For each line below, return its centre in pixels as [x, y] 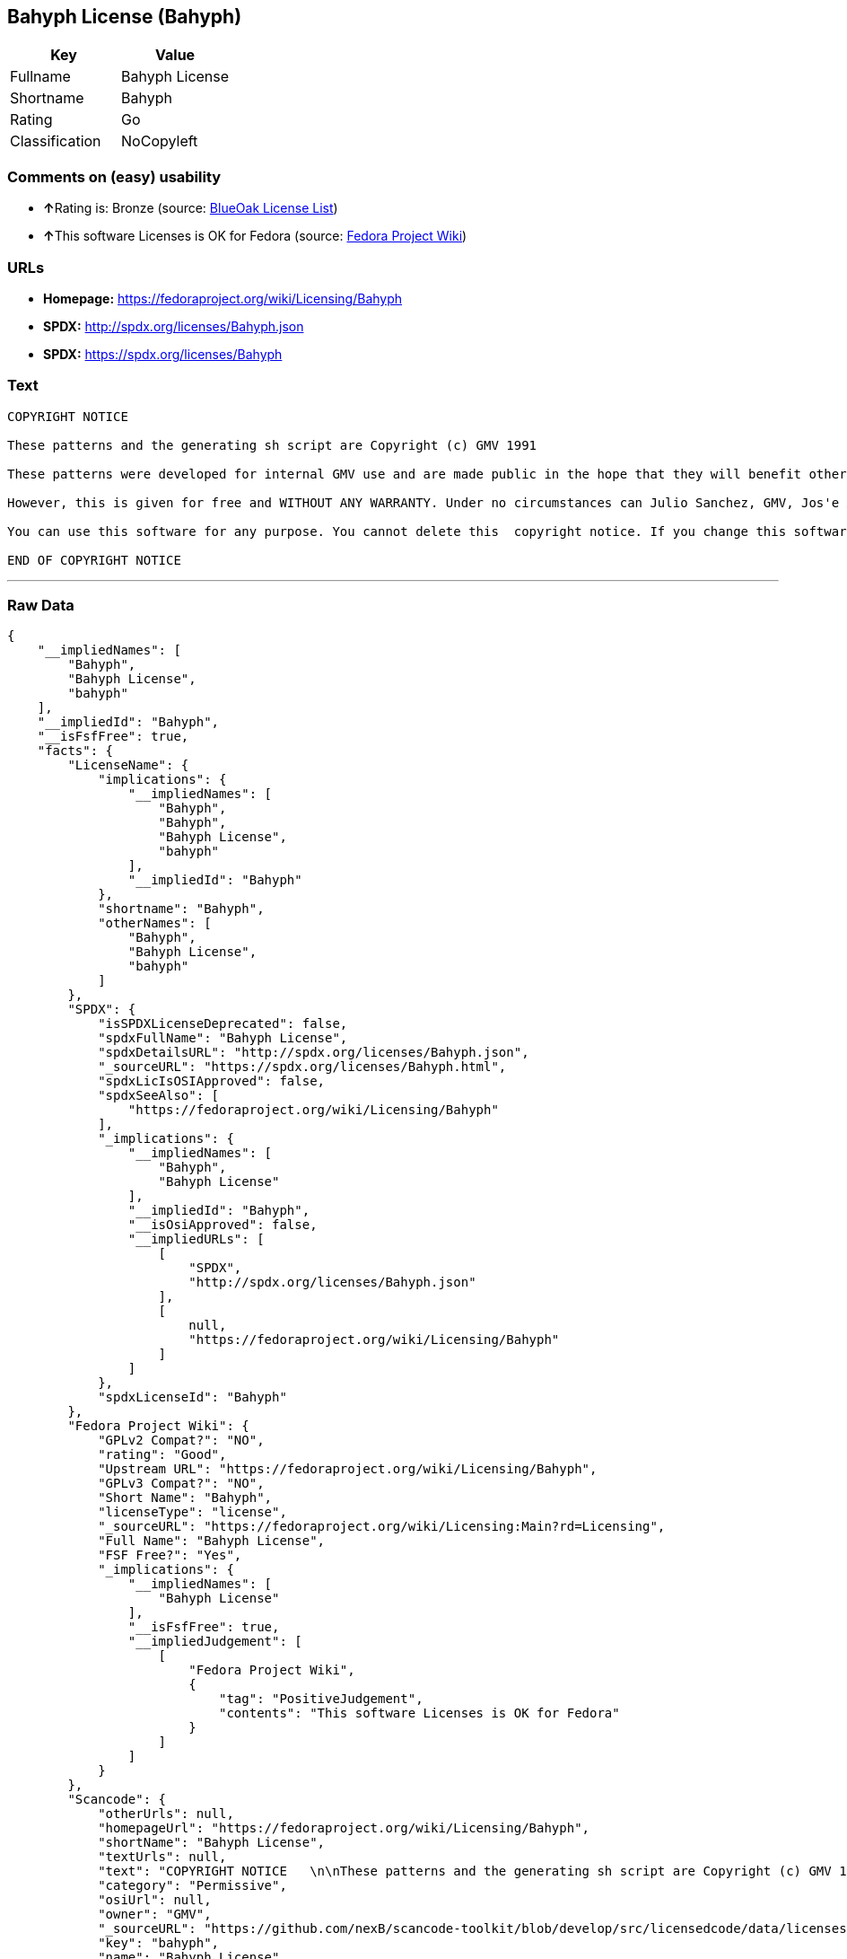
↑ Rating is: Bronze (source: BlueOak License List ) [191, 208]
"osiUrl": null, [155, 1900]
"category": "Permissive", [192, 1886]
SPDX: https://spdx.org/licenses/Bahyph [163, 354]
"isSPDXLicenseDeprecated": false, [223, 1024]
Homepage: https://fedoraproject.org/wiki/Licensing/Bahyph [223, 298]
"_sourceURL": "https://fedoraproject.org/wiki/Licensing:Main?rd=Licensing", [382, 1527]
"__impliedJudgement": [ [215, 1642]
